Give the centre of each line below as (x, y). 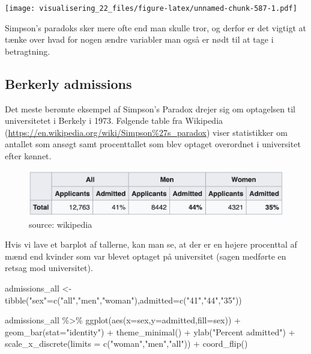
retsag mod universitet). (49, 268)
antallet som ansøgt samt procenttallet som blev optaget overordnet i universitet (153, 144)
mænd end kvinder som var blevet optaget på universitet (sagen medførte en (146, 256)
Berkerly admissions (68, 83)
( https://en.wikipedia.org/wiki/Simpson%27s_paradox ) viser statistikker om (146, 132)
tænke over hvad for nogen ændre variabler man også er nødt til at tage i (139, 39)
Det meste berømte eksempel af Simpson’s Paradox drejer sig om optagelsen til (150, 108)
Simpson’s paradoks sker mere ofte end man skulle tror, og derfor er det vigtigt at (155, 27)
